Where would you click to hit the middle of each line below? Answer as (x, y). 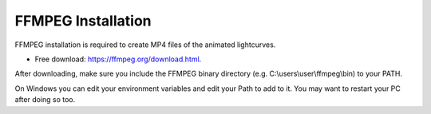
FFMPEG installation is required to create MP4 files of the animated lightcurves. (145, 45)
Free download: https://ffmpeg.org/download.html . (118, 59)
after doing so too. (45, 100)
